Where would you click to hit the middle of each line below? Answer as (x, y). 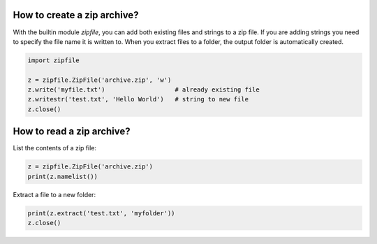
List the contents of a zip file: (55, 148)
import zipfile (53, 60)
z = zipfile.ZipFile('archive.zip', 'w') (99, 80)
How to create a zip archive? (76, 15)
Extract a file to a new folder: (54, 194)
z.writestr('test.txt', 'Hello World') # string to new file (138, 99)
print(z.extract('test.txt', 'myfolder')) (101, 213)
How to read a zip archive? (72, 132)
